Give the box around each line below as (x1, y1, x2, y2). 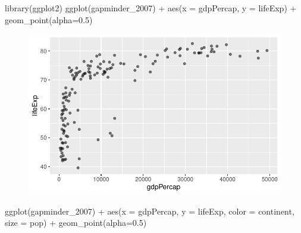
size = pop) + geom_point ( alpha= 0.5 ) (5, 216, 147, 229)
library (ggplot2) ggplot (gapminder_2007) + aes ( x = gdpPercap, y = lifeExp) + (5, 2, 297, 14)
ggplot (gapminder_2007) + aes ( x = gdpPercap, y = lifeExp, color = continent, (5, 204, 294, 217)
